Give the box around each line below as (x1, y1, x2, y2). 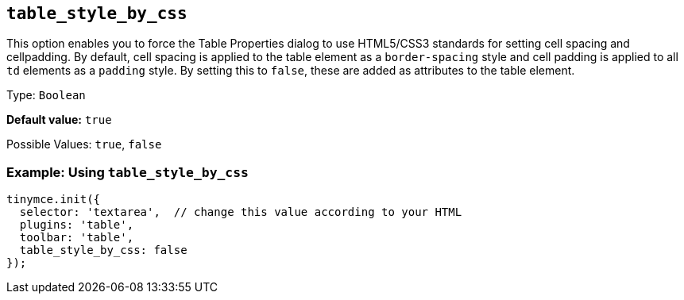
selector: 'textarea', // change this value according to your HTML (19, 206, 462, 219)
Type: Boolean (6, 88, 86, 102)
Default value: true (6, 113, 112, 127)
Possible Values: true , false (6, 137, 162, 152)
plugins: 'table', (19, 218, 134, 232)
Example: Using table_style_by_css (6, 163, 249, 180)
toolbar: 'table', (19, 231, 134, 244)
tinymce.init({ (6, 193, 101, 206)
